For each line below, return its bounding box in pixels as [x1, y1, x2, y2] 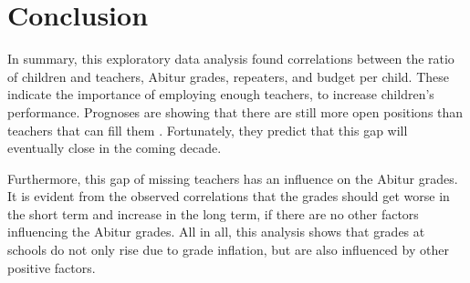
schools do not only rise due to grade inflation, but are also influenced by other [7, 240, 449, 259]
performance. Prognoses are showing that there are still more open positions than [7, 102, 464, 121]
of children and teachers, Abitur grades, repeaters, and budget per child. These [7, 66, 449, 86]
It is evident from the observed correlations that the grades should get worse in [7, 187, 450, 206]
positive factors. [7, 258, 96, 277]
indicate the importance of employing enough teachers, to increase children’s [7, 85, 434, 104]
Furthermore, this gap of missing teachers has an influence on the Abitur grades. [7, 168, 458, 187]
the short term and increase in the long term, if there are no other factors [7, 204, 419, 223]
